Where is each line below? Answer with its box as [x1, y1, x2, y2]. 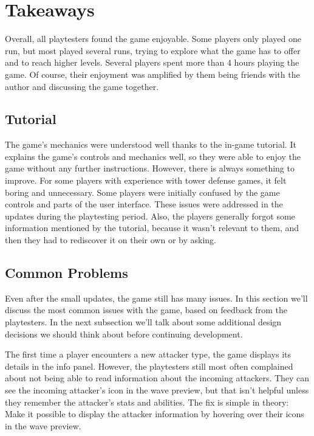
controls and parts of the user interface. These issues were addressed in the [5, 198, 283, 210]
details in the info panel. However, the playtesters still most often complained [5, 359, 293, 372]
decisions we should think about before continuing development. [5, 327, 243, 340]
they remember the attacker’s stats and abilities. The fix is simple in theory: [5, 395, 289, 408]
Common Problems [5, 263, 128, 282]
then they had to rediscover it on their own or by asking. [5, 234, 216, 246]
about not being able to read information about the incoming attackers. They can [5, 372, 310, 384]
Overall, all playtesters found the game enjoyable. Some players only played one [5, 32, 302, 45]
